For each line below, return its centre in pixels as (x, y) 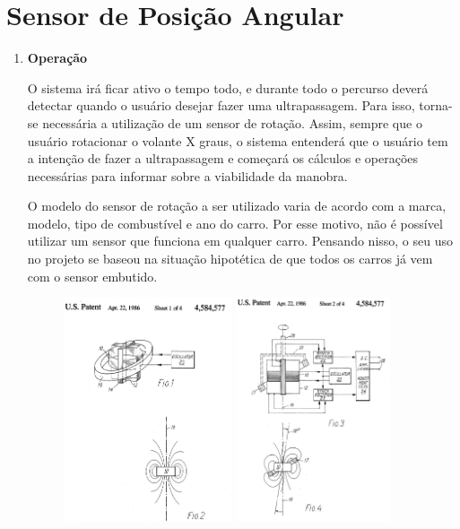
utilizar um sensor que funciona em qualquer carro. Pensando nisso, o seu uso (240, 241)
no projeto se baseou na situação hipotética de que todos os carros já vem (230, 259)
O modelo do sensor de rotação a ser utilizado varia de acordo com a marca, (237, 206)
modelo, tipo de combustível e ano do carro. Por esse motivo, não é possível (235, 223)
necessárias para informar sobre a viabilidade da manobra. (187, 175)
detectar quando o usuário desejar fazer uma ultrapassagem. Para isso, (221, 105)
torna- (436, 105)
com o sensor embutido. (92, 276)
